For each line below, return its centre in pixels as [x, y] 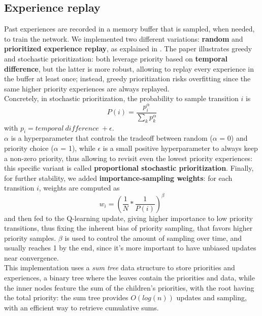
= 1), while [78, 148]
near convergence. [31, 257]
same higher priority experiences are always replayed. [87, 88]
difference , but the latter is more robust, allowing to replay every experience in [129, 68]
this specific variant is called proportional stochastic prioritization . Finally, [129, 168]
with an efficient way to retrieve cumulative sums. [81, 307]
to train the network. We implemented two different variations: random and [124, 38]
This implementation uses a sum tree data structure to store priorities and [120, 267]
